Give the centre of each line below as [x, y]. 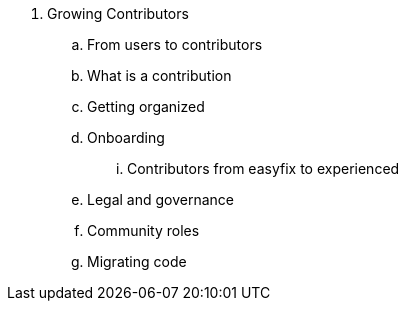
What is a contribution [159, 75]
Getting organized [146, 106]
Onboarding [126, 137]
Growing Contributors [118, 13]
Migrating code [137, 261]
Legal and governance [161, 199]
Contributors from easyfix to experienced [263, 168]
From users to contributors [175, 44]
